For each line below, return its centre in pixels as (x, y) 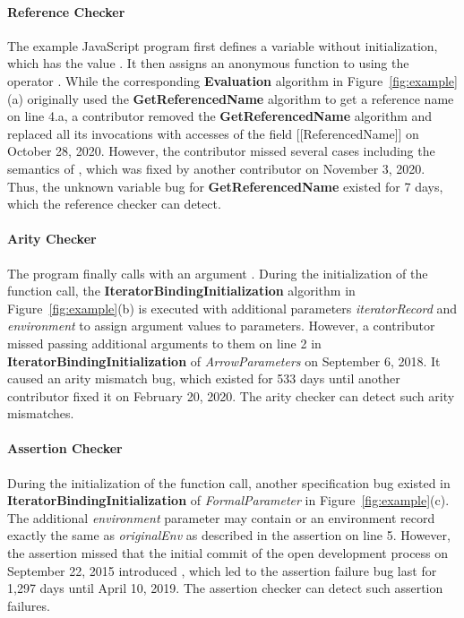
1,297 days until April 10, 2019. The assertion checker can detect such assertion (225, 588)
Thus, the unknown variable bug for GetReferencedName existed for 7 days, (225, 186)
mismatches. (41, 413)
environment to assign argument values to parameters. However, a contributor (221, 326)
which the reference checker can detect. (114, 204)
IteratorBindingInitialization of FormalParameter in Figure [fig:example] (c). (228, 500)
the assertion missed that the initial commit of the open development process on (228, 553)
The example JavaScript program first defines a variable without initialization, (223, 45)
